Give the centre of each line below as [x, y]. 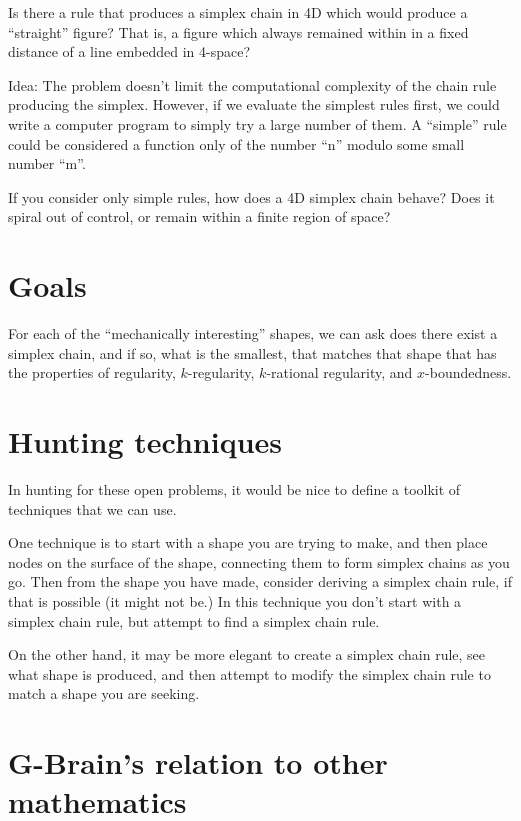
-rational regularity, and [339, 372]
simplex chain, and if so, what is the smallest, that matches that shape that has [252, 352]
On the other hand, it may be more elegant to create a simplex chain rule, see [247, 654]
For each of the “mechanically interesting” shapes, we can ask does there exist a [253, 333]
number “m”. [47, 163]
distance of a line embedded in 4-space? [129, 51]
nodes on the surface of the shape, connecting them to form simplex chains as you [259, 561]
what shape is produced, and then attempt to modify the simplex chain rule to [249, 673]
